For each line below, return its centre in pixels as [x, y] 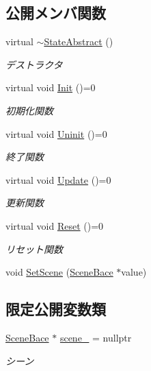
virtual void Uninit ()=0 [56, 133]
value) [134, 272]
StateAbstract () [79, 41]
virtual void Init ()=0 [51, 87]
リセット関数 [34, 249]
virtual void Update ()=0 [58, 179]
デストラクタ [34, 64]
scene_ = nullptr [96, 337]
